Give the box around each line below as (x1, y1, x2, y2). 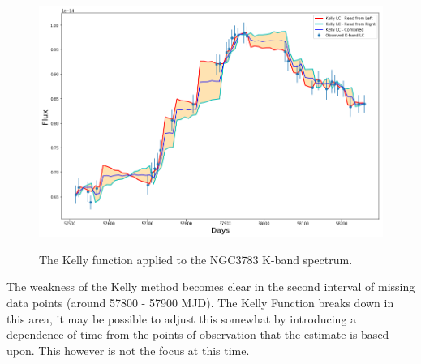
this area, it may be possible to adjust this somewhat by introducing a (6, 310, 357, 327)
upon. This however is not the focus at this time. (6, 341, 250, 358)
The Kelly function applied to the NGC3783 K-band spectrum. (39, 251, 353, 268)
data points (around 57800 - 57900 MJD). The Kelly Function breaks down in (6, 294, 394, 310)
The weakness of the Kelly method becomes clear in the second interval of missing (6, 278, 415, 295)
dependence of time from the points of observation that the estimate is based (6, 326, 389, 343)
